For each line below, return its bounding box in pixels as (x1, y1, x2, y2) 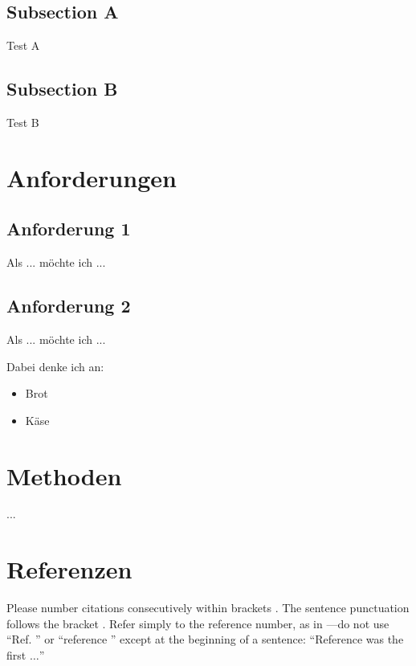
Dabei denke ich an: (6, 358, 104, 374)
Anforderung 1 (6, 216, 131, 241)
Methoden (6, 459, 122, 492)
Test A (6, 37, 40, 54)
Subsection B (6, 76, 118, 101)
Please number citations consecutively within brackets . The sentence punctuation (6, 599, 410, 616)
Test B (6, 114, 39, 130)
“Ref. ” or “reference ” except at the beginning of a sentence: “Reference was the (6, 631, 404, 648)
